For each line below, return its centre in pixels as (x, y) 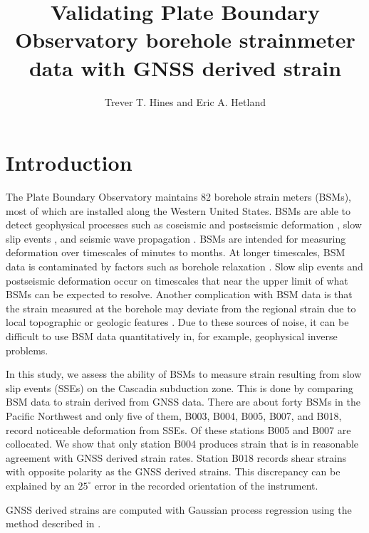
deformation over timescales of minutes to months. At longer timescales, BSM (176, 252)
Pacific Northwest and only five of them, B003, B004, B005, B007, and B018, (174, 415)
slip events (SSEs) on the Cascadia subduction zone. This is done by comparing (180, 387)
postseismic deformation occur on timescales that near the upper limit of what (177, 280)
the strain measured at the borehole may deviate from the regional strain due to (181, 308)
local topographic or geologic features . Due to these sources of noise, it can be (177, 322)
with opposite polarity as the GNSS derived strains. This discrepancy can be (173, 471)
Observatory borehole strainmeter (185, 39)
